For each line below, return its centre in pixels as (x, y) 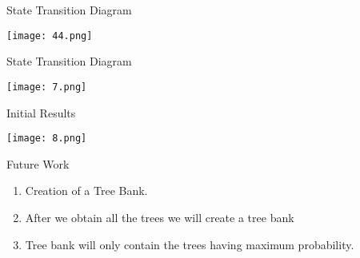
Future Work (38, 163)
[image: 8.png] (47, 139)
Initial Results (41, 112)
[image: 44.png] (50, 36)
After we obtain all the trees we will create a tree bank (160, 217)
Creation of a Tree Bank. (86, 191)
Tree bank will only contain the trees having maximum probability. (190, 244)
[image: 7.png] (47, 87)
